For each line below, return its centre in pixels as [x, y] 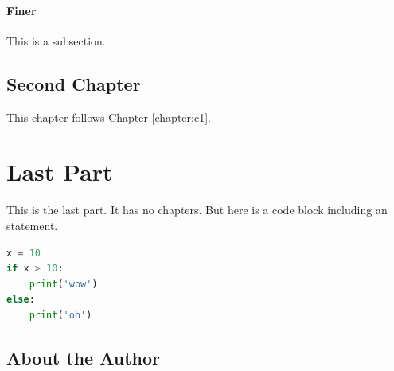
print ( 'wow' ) [63, 284]
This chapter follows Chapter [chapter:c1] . [109, 117]
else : [21, 300]
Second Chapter [74, 83]
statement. [32, 225]
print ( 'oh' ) [60, 315]
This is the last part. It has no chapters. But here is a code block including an [197, 210]
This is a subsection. [56, 40]
